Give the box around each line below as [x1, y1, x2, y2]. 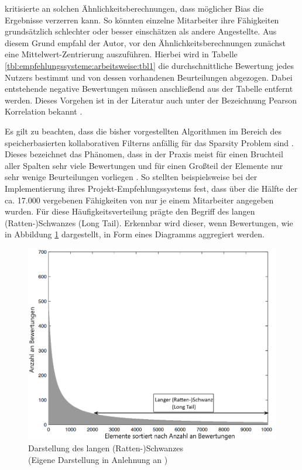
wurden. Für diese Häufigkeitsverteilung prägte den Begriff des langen [5, 205, 255, 217]
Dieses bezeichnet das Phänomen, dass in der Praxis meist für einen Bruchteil [5, 148, 283, 160]
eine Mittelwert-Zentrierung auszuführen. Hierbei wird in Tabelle [5, 48, 238, 60]
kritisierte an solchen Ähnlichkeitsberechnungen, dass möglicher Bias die [5, 2, 264, 14]
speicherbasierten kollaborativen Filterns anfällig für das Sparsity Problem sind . [5, 136, 294, 148]
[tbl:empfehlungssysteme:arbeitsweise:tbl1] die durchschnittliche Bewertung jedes [5, 59, 294, 71]
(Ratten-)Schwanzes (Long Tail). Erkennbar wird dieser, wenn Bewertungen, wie [5, 216, 293, 229]
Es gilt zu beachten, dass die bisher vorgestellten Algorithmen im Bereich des [5, 125, 282, 137]
